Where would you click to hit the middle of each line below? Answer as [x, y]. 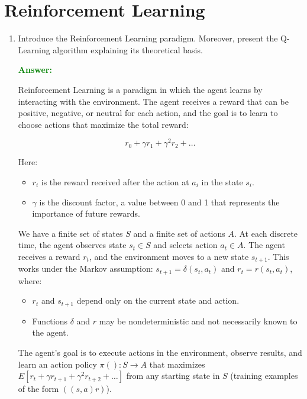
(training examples [264, 376]
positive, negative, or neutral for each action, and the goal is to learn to [148, 113]
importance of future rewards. [86, 213]
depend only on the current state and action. [158, 300]
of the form [38, 389]
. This [278, 256]
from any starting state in [173, 376]
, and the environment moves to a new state [169, 256]
